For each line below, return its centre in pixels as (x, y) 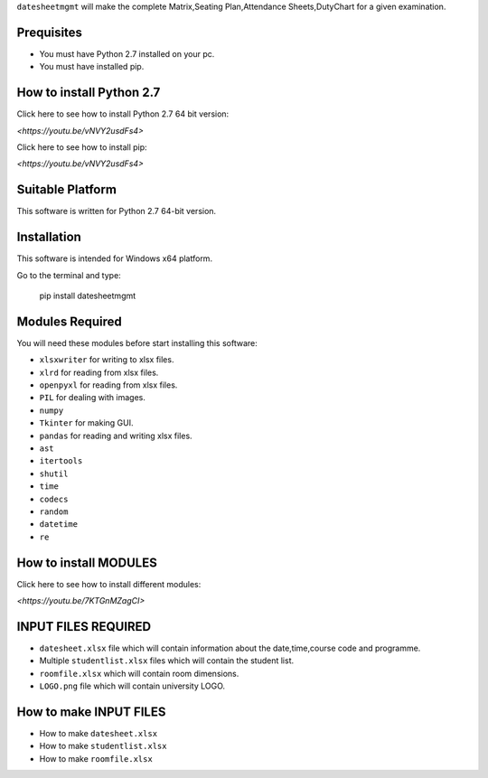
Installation (49, 237)
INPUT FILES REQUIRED (84, 627)
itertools (61, 461)
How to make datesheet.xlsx (99, 734)
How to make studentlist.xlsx (103, 746)
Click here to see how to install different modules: (109, 584)
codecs (54, 499)
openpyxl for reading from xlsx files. (108, 385)
